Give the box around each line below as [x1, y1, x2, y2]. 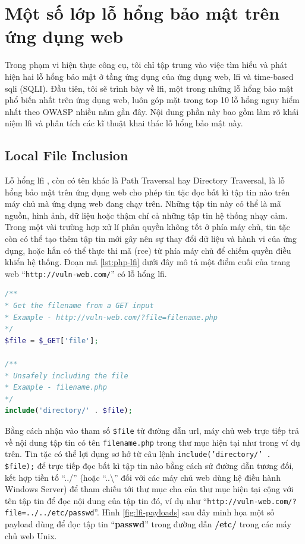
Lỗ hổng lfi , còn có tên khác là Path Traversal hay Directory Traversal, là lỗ [5, 174, 285, 186]
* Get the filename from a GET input [5, 301, 154, 310]
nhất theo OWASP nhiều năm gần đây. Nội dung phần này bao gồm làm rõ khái [5, 105, 299, 117]
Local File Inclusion [5, 146, 128, 164]
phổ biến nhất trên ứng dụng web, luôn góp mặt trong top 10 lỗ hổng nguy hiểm [5, 94, 300, 106]
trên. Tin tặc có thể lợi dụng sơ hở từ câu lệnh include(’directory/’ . [5, 447, 271, 460]
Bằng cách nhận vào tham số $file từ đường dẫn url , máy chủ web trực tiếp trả [5, 424, 300, 437]
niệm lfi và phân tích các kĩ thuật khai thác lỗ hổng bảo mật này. [5, 117, 243, 129]
